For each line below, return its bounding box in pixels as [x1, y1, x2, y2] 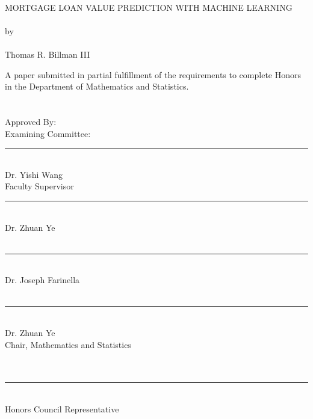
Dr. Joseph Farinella [5, 274, 80, 286]
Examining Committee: [5, 127, 91, 139]
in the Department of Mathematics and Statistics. [5, 80, 189, 93]
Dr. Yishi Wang [5, 168, 63, 180]
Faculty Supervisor [5, 180, 74, 192]
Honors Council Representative [5, 403, 119, 415]
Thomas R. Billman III [5, 47, 90, 60]
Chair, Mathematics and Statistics [5, 338, 131, 350]
